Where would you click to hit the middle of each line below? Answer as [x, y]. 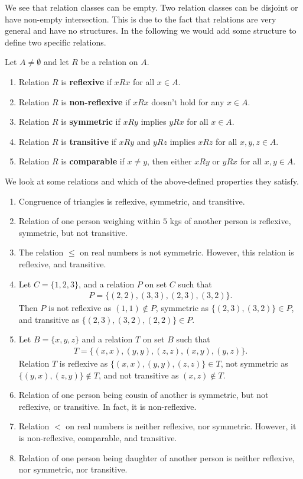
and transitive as [49, 319]
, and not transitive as [139, 375]
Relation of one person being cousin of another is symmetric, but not [144, 395]
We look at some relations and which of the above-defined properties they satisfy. [152, 181]
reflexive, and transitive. [62, 263]
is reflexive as [84, 363]
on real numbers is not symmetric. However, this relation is [187, 252]
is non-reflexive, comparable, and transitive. [98, 437]
